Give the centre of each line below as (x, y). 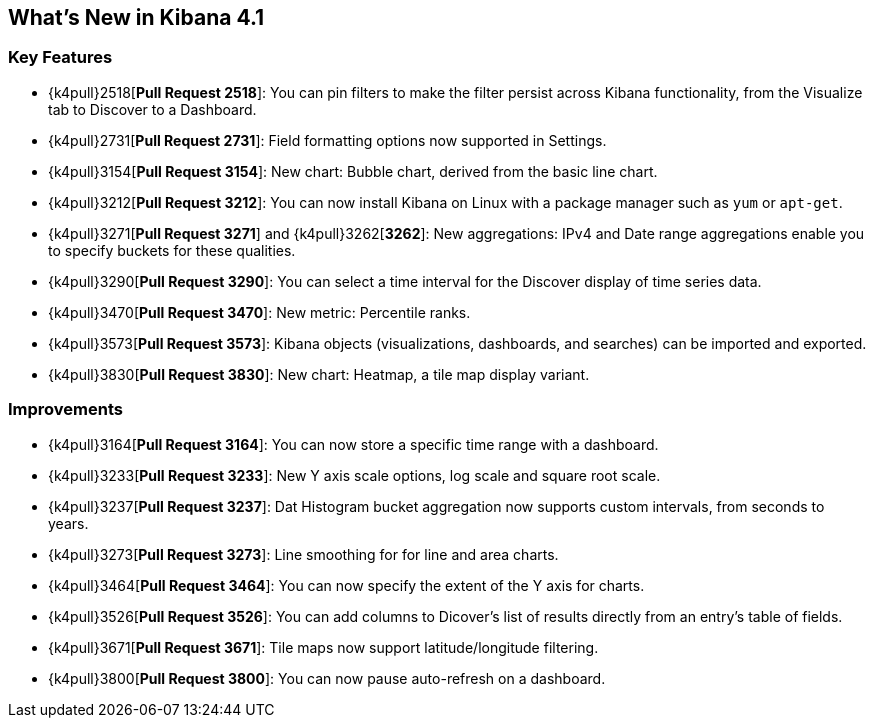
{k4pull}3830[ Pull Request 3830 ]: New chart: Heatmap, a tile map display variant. (319, 374)
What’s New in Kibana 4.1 (136, 17)
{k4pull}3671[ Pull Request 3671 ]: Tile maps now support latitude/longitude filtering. (323, 647)
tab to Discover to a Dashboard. (152, 109)
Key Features (60, 57)
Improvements (65, 409)
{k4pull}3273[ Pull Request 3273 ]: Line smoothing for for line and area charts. (303, 554)
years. (68, 523)
